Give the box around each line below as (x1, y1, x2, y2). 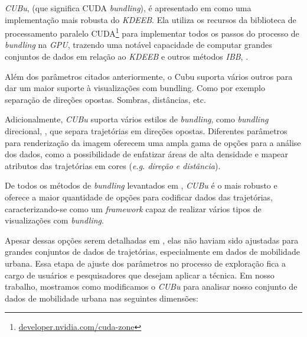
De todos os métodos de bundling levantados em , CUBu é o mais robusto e (5, 179, 277, 192)
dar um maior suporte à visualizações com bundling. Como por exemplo (5, 82, 265, 94)
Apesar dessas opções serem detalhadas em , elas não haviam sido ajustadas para (5, 234, 299, 246)
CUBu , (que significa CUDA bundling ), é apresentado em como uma (5, 2, 252, 14)
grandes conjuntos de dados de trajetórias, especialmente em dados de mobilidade (5, 245, 300, 258)
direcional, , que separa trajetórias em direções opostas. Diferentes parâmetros (5, 125, 288, 137)
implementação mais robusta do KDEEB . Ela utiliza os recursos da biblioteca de (5, 13, 296, 25)
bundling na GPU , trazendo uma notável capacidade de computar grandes (5, 38, 272, 51)
